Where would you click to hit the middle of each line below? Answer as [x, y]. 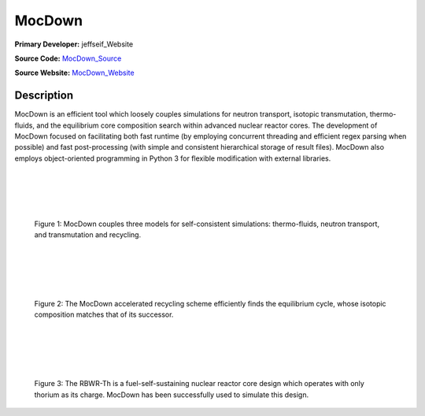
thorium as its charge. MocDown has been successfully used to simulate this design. [172, 395]
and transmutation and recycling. [88, 235]
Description [44, 96]
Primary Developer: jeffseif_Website [74, 44]
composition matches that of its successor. [104, 314]
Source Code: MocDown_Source [68, 58]
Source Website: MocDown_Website [74, 73]
